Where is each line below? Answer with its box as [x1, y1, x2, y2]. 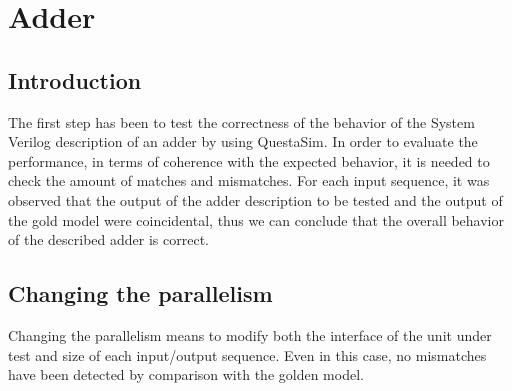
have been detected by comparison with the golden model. [8, 364, 364, 385]
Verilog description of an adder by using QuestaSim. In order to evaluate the [8, 131, 478, 152]
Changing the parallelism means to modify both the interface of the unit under [8, 324, 492, 345]
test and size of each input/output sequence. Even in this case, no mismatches [8, 344, 487, 365]
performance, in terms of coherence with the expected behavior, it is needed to [8, 150, 490, 171]
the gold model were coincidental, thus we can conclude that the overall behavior [8, 209, 505, 230]
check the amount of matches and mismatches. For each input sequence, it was [8, 170, 490, 191]
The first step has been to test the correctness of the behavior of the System [8, 111, 475, 132]
